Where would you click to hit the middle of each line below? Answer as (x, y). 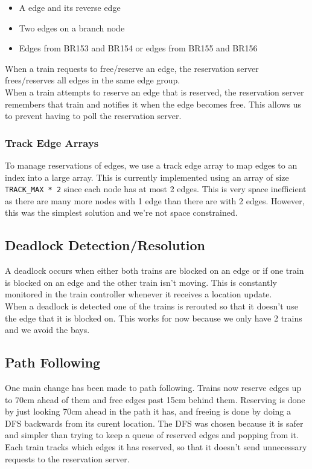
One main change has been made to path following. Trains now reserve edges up (153, 387)
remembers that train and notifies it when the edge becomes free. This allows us (153, 104)
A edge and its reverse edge (70, 7)
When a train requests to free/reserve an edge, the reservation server (132, 68)
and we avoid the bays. (47, 330)
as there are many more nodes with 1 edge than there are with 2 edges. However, (155, 200)
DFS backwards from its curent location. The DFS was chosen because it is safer (154, 423)
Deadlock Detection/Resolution (105, 245)
